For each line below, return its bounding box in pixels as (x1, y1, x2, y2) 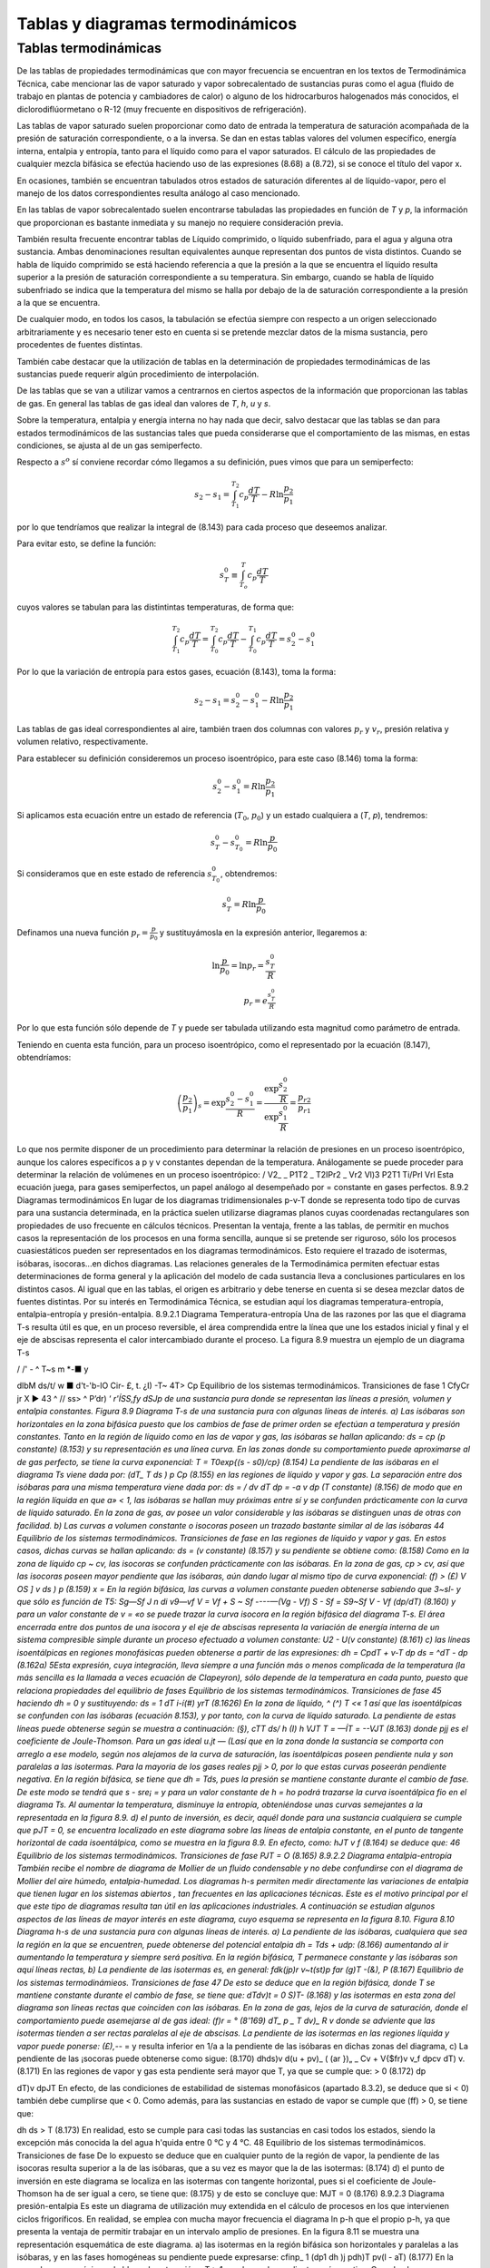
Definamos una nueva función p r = (16, 927, 149, 941)
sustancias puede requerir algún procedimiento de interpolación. (16, 368, 260, 379)
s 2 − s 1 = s (193, 695, 236, 708)
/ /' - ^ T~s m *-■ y (16, 1364, 89, 1374)
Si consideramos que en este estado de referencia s (16, 867, 212, 879)
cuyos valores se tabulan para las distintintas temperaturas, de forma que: (16, 601, 295, 612)
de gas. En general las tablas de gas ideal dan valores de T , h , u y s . (16, 397, 271, 408)
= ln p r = (230, 961, 265, 973)
